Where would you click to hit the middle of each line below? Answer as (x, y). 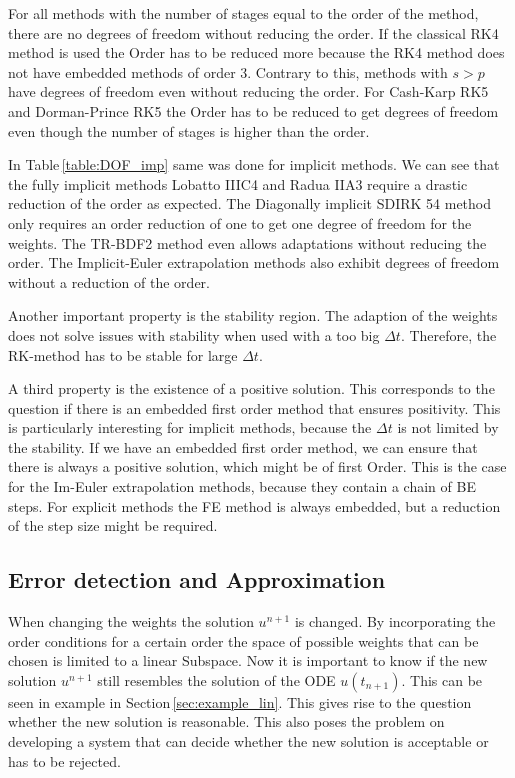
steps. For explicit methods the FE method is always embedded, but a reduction (254, 505)
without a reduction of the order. (109, 281)
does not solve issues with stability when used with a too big (194, 334)
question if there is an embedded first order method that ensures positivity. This (254, 407)
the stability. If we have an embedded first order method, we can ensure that (243, 446)
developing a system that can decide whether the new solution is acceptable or (248, 741)
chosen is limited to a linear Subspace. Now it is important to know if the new (248, 660)
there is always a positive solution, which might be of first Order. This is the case (257, 466)
